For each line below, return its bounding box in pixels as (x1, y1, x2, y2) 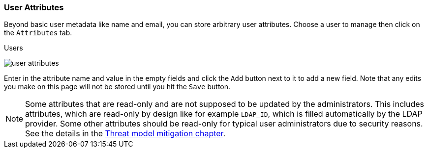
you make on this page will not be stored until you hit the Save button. (4, 82, 231, 91)
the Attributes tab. (4, 28, 72, 37)
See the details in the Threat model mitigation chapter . (25, 128, 226, 139)
